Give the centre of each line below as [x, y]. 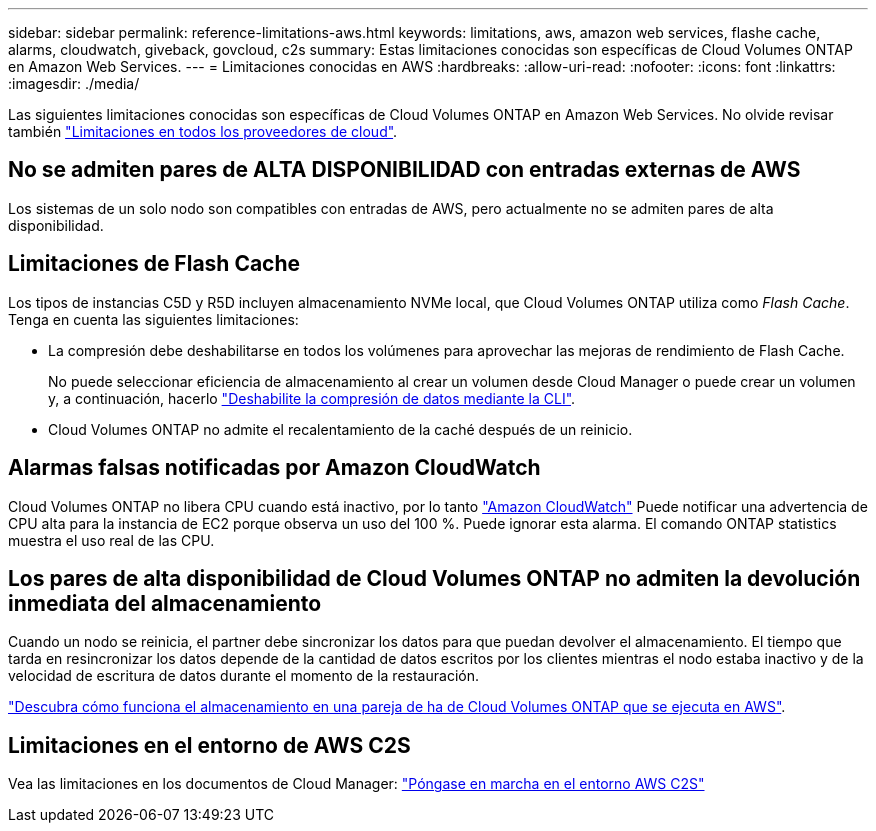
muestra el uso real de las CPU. [111, 540]
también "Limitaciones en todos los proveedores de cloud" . [203, 131]
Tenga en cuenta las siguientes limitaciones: [153, 319]
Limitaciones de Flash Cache [154, 264]
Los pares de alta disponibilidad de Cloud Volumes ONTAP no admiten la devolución [434, 578]
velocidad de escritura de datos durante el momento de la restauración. [243, 676]
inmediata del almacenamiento [165, 603]
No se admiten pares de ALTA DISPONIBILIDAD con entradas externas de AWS [404, 170]
